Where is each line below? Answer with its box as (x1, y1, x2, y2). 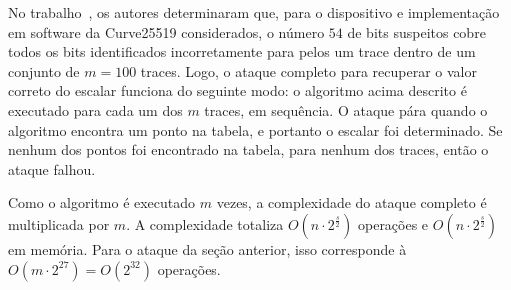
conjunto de (8, 60, 80, 81)
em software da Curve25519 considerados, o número (8, 21, 325, 42)
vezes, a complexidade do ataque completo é (216, 192, 487, 213)
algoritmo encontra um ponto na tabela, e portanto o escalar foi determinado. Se (8, 119, 503, 140)
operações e (357, 213, 429, 234)
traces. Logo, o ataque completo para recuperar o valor (140, 60, 477, 81)
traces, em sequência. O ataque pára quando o (204, 99, 488, 120)
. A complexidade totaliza (126, 213, 284, 234)
